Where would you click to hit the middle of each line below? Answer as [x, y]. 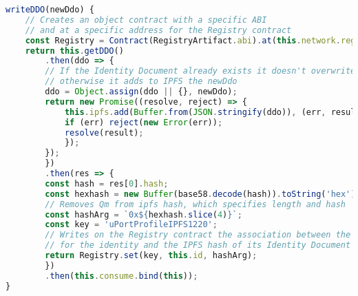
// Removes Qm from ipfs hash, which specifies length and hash [195, 204]
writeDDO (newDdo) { [50, 10]
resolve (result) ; [104, 133]
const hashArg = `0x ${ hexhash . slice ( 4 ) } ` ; [144, 214]
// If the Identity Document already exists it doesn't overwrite [200, 71]
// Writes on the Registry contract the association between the [198, 235]
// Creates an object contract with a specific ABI [146, 20]
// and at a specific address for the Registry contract [158, 30]
